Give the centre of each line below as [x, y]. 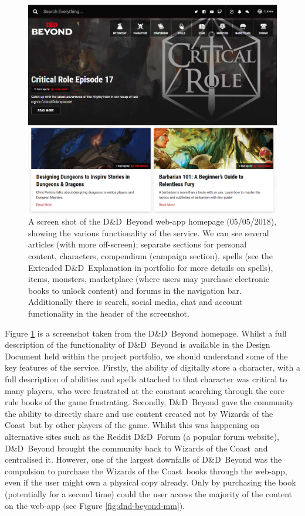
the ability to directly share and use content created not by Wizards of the [139, 413]
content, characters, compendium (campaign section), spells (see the [150, 256]
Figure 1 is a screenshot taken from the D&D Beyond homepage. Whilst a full [146, 333]
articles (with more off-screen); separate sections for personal [138, 244]
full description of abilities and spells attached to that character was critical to [146, 378]
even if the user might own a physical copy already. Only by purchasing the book [150, 482]
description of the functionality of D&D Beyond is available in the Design [138, 344]
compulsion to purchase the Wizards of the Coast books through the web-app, [146, 471]
